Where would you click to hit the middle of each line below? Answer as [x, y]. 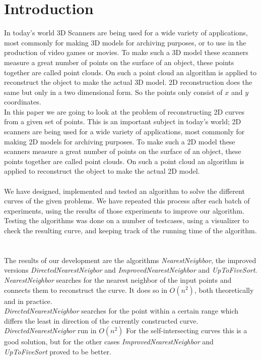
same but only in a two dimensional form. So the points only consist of [113, 92]
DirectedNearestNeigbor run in [50, 330]
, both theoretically [224, 290]
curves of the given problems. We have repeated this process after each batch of [127, 201]
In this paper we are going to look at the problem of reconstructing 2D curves [124, 111]
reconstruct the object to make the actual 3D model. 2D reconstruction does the [128, 82]
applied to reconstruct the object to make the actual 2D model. [102, 171]
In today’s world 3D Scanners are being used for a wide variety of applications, [126, 33]
